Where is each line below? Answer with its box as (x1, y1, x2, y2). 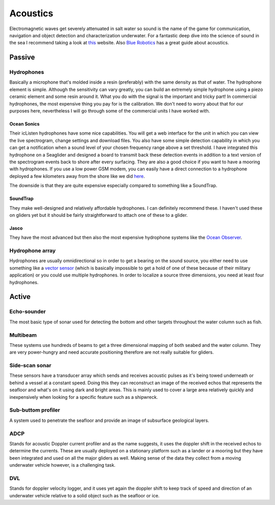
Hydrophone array (9, 247, 56, 255)
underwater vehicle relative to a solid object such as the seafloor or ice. (9, 492, 160, 498)
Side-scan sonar (9, 362, 51, 369)
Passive (9, 53, 35, 62)
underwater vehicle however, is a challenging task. (9, 462, 116, 468)
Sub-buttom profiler (9, 407, 61, 414)
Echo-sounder (9, 308, 46, 315)
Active (9, 292, 31, 301)
